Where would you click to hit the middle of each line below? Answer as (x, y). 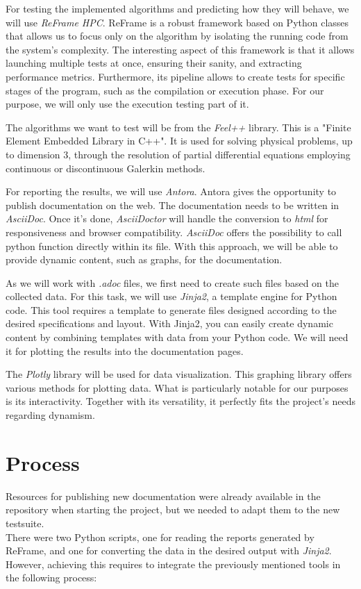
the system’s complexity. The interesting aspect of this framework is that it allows (180, 49)
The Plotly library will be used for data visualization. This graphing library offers (179, 374)
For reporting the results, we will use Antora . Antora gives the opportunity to (171, 191)
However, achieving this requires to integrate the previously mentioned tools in (173, 564)
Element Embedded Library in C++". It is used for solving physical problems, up (179, 141)
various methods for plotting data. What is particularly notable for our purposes (177, 387)
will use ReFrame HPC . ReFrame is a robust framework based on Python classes (177, 22)
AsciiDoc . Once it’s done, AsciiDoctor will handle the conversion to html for (167, 218)
